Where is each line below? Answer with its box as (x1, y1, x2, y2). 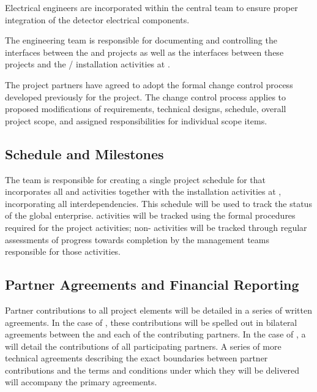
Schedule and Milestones (5, 144, 164, 163)
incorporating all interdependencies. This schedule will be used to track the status (5, 197, 312, 209)
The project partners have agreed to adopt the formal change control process (5, 78, 293, 91)
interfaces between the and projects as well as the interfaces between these (5, 45, 284, 58)
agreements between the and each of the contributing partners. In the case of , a (5, 328, 306, 341)
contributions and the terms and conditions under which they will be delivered (5, 363, 300, 376)
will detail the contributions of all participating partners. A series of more (5, 339, 282, 352)
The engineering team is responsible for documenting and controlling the (5, 34, 277, 47)
